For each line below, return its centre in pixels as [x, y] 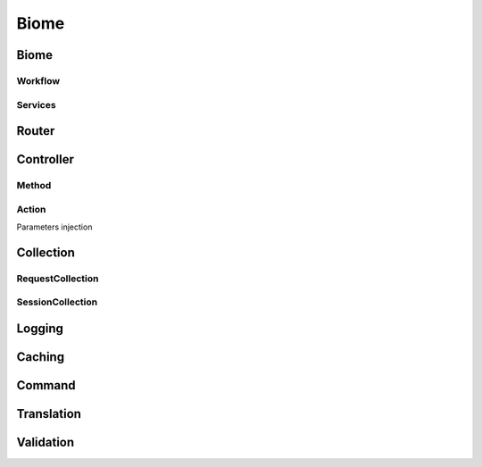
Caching [41, 357]
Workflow [38, 80]
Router [36, 131]
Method [34, 186]
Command [46, 385]
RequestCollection [58, 279]
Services [37, 104]
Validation [46, 442]
